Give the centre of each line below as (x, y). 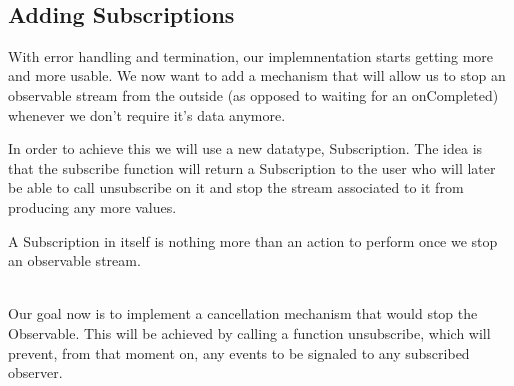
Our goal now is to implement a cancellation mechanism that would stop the (243, 313)
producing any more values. (92, 206)
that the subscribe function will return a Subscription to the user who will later (252, 167)
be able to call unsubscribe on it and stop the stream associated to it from (236, 187)
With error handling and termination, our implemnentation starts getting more (251, 55)
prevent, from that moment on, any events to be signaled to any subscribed (239, 352)
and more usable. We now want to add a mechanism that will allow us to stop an (257, 75)
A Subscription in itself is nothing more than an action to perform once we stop (253, 240)
